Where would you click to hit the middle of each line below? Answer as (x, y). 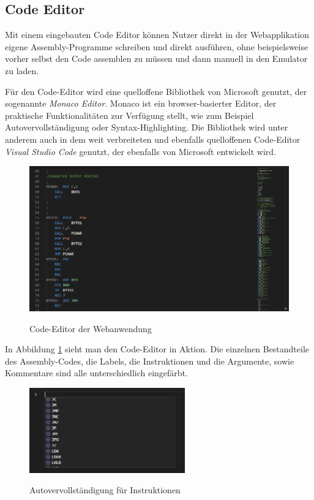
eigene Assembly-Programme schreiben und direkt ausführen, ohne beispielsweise (157, 46)
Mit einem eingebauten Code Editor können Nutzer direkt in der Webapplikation (157, 35)
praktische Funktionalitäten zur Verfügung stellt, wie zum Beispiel (129, 115)
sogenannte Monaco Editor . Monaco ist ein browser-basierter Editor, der (141, 103)
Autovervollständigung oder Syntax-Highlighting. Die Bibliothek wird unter (147, 127)
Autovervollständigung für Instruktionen (105, 490)
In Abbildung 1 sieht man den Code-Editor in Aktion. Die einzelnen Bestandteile (157, 349)
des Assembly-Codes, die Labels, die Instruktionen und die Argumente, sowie (150, 361)
